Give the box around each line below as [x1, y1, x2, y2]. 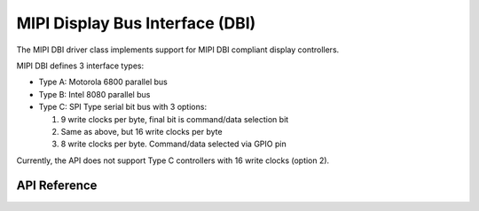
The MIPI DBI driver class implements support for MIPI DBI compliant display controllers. [16, 44, 340, 55]
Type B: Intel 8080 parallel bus [38, 89, 151, 99]
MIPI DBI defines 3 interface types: [16, 60, 145, 71]
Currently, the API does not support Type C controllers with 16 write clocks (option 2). [16, 155, 330, 166]
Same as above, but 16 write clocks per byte [60, 126, 223, 137]
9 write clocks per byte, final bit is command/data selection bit [60, 113, 289, 124]
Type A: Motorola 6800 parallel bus [38, 76, 168, 88]
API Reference [16, 178, 98, 193]
